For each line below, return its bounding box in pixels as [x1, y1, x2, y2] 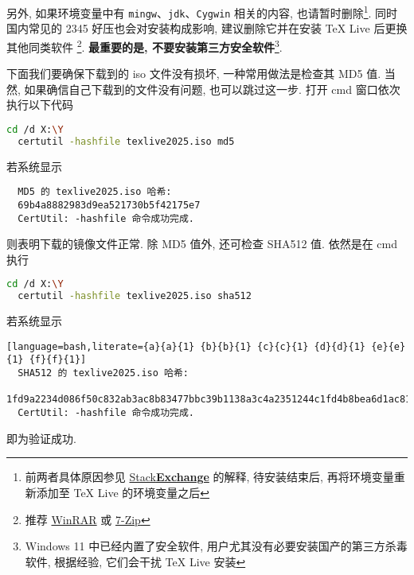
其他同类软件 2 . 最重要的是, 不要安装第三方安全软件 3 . [6, 36, 283, 55]
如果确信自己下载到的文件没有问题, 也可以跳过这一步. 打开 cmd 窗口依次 [24, 80, 400, 97]
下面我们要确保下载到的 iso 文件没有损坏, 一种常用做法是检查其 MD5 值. [6, 65, 381, 82]
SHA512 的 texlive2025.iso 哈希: [18, 367, 189, 379]
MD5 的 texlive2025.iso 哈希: [18, 186, 172, 198]
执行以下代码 [6, 96, 73, 113]
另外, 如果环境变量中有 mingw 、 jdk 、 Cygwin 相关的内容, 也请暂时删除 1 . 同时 [6, 2, 398, 21]
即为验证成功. [6, 429, 76, 446]
